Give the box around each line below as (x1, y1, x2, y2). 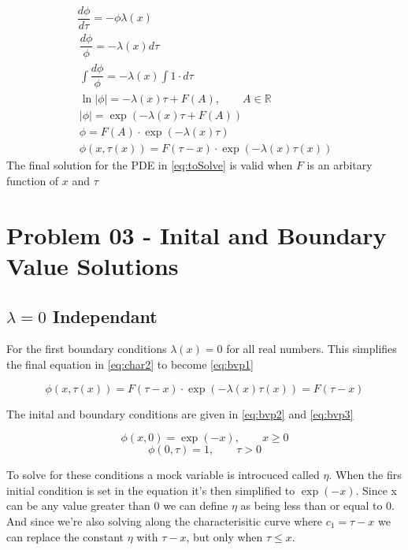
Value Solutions (6, 249, 179, 281)
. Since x (355, 481, 397, 498)
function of (6, 173, 59, 188)
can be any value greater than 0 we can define (6, 497, 228, 514)
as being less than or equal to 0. (240, 497, 395, 514)
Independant (52, 303, 158, 328)
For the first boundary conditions (6, 340, 167, 357)
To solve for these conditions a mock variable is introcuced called (6, 466, 320, 483)
